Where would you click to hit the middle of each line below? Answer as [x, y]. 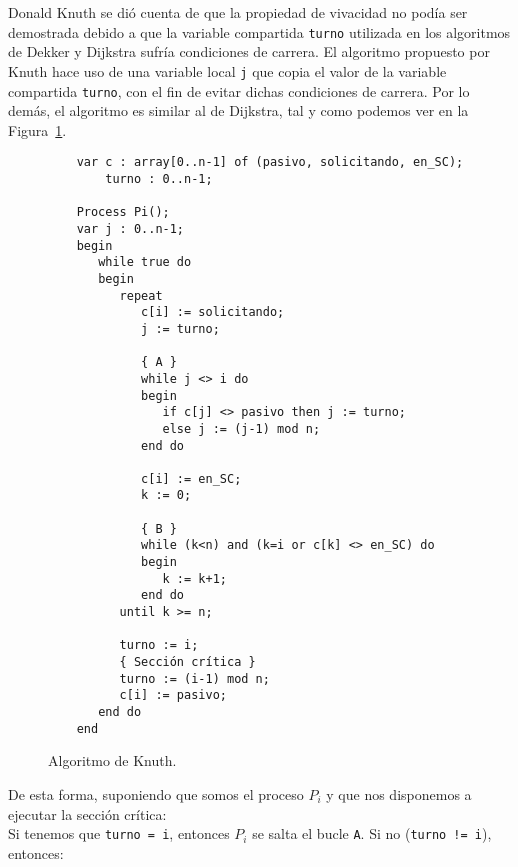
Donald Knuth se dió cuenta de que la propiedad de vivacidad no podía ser [238, 12]
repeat [141, 295]
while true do [145, 262]
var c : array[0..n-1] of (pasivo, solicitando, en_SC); [270, 162]
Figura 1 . [37, 129]
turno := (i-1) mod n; [194, 678]
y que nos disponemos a [399, 793]
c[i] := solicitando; [213, 312]
